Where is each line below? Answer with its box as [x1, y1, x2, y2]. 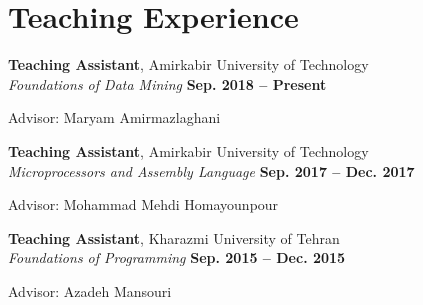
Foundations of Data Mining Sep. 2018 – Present [8, 73, 327, 94]
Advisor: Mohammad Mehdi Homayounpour [8, 194, 279, 215]
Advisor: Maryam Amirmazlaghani [8, 107, 221, 128]
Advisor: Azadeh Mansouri [8, 280, 172, 301]
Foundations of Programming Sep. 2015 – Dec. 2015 [8, 247, 346, 268]
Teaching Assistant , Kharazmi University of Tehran [8, 227, 340, 248]
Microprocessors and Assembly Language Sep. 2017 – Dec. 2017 [8, 160, 415, 181]
